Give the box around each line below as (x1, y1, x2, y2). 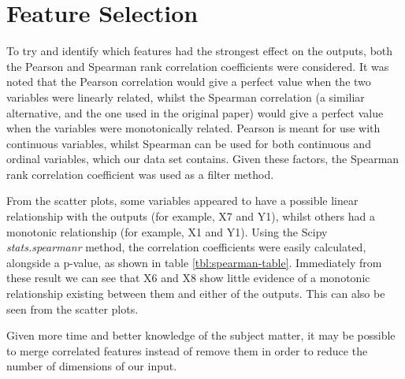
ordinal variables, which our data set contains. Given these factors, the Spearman (6, 150, 399, 167)
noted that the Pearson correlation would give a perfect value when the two (6, 73, 371, 90)
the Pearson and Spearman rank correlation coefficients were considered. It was (6, 58, 389, 74)
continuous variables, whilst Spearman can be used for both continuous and (6, 135, 371, 151)
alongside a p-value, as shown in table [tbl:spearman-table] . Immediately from (6, 254, 382, 270)
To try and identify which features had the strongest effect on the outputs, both (6, 43, 393, 59)
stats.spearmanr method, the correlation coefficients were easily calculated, (6, 239, 366, 255)
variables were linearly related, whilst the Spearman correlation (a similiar (6, 88, 365, 105)
